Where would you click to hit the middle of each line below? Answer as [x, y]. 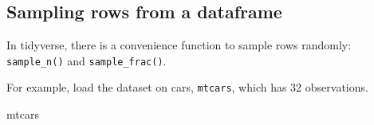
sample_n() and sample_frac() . [87, 60]
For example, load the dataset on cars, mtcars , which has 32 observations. [187, 87]
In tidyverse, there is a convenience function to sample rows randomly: [179, 45]
